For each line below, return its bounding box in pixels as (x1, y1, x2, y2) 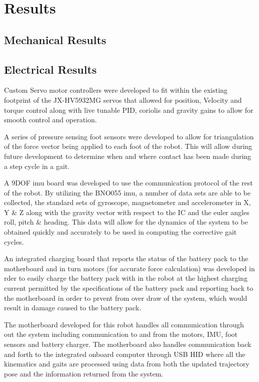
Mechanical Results (4, 32, 106, 47)
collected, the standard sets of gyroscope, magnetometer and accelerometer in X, (4, 197, 251, 208)
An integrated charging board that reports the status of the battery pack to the (4, 253, 248, 264)
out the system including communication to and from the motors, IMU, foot (4, 329, 237, 339)
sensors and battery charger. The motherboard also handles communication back (4, 339, 251, 349)
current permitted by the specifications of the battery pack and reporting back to (4, 283, 253, 293)
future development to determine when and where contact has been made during (4, 150, 251, 161)
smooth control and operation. (4, 114, 97, 125)
